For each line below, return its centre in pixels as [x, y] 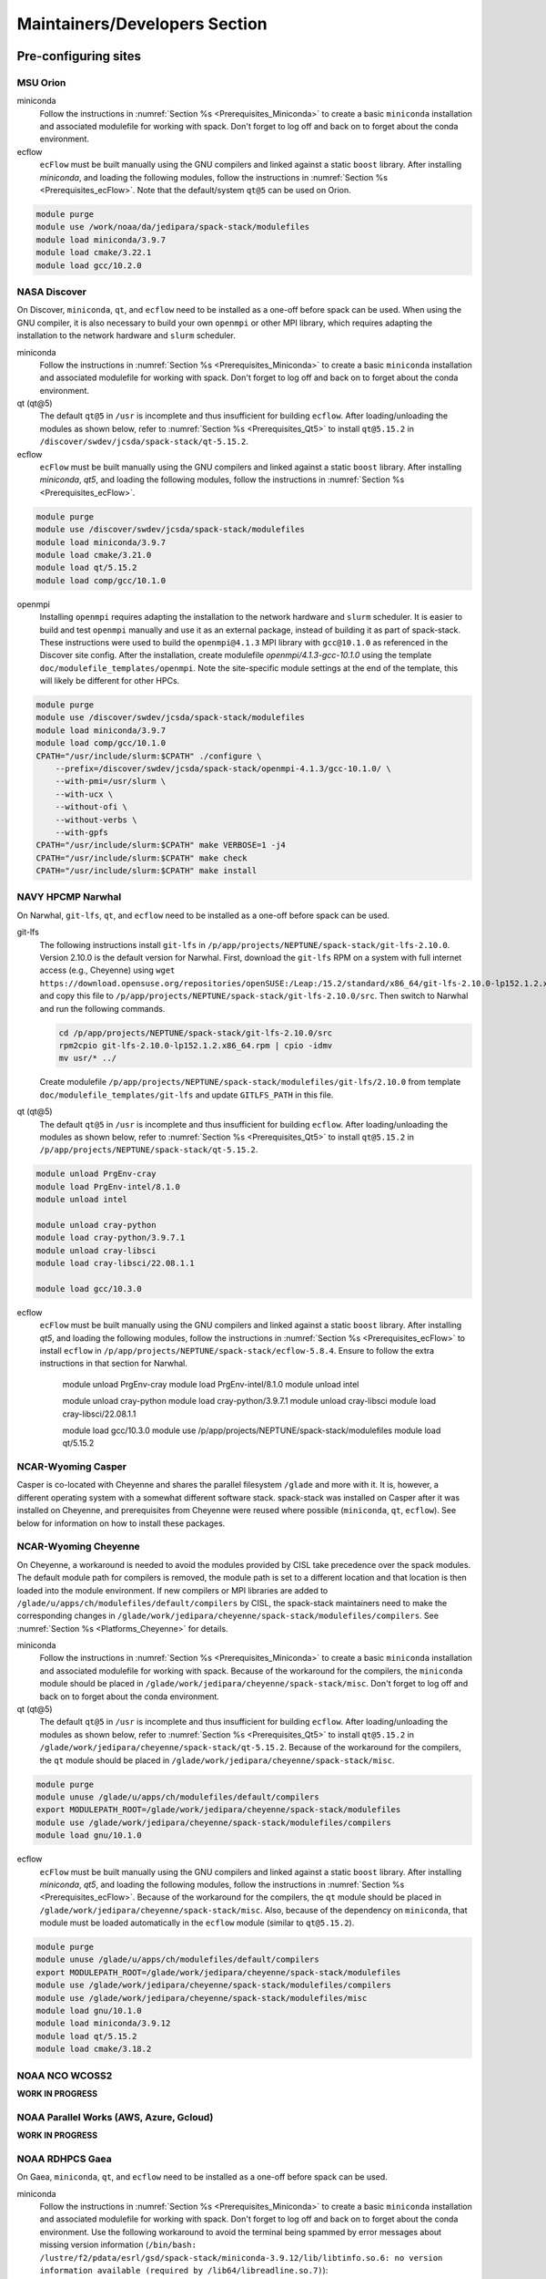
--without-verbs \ [96, 820]
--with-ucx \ [84, 794]
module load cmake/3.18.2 [94, 2049]
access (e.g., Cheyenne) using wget [107, 970]
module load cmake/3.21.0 [94, 555]
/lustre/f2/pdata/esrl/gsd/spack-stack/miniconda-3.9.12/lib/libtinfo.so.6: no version [241, 2258]
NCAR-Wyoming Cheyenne [78, 1547]
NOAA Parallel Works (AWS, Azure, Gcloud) [115, 2117]
